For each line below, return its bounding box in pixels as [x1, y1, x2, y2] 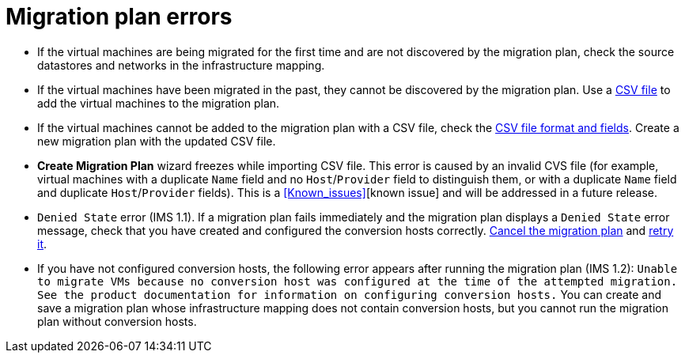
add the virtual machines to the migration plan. [37, 96, 280, 110]
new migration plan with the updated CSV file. [37, 134, 276, 148]
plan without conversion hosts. [37, 314, 197, 328]
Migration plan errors [6, 3, 233, 30]
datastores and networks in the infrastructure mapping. [37, 58, 325, 72]
